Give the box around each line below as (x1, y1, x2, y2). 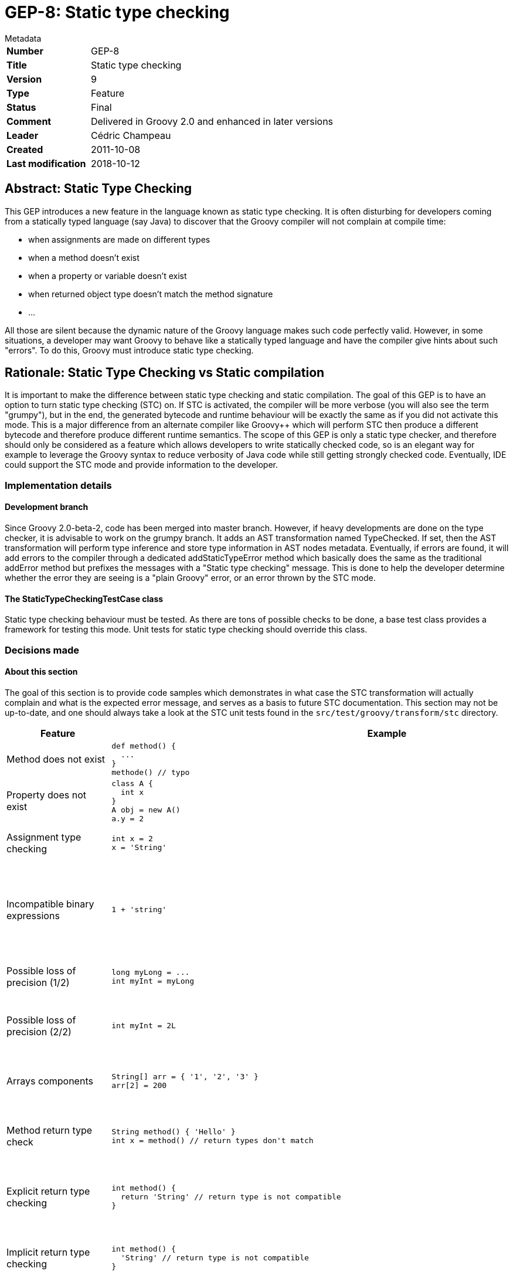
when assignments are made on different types (28, 234, 210, 244)
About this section (5, 667, 78, 677)
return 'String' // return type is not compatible (120, 1192, 341, 1202)
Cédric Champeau (90, 129, 171, 141)
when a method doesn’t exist (28, 252, 140, 263)
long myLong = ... (111, 967, 190, 977)
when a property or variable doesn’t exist (28, 270, 187, 281)
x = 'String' (111, 842, 167, 852)
